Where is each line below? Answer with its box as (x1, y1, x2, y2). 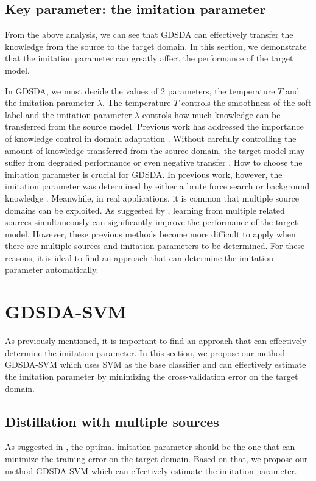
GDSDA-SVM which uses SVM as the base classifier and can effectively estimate (5, 358, 306, 371)
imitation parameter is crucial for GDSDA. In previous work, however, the (5, 167, 283, 180)
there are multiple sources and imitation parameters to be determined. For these (5, 239, 305, 252)
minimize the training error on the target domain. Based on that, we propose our (5, 452, 308, 465)
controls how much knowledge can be (142, 108, 281, 121)
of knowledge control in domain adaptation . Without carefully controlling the (5, 132, 297, 144)
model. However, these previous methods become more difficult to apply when (5, 227, 296, 240)
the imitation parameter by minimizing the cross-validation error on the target (5, 370, 298, 382)
